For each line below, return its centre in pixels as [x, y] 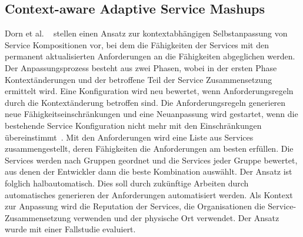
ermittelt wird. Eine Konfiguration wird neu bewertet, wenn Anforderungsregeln [149, 91]
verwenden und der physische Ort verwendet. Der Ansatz [176, 217]
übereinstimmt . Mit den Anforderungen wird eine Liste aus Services [129, 137]
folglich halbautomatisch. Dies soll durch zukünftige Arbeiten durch [127, 183]
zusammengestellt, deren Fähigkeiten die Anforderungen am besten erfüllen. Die [149, 148]
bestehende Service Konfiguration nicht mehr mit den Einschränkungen [133, 125]
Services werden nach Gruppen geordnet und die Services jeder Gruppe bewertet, [151, 160]
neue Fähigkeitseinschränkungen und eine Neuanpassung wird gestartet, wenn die [151, 114]
